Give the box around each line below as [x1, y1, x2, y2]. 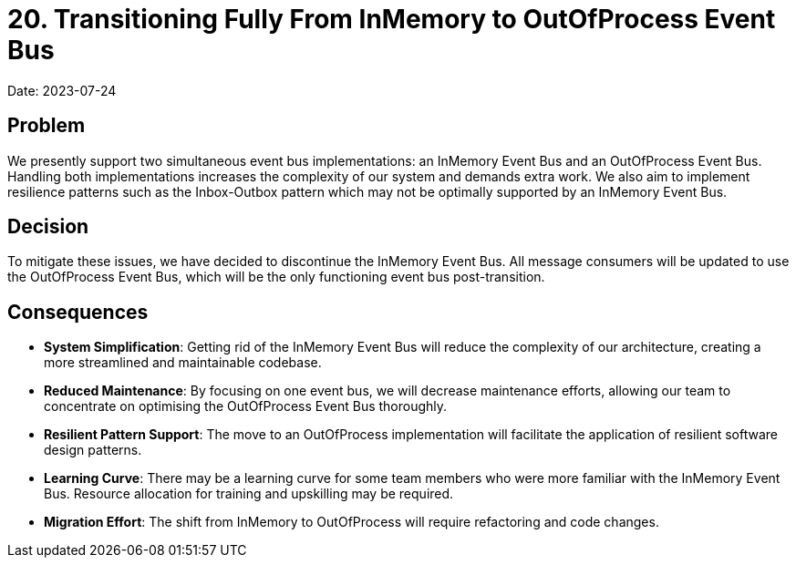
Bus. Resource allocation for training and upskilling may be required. [44, 486, 454, 502]
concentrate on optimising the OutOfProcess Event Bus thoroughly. [44, 398, 448, 415]
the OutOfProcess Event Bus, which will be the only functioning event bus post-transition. [7, 269, 545, 285]
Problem [7, 114, 86, 138]
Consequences [7, 300, 149, 324]
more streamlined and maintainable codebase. [44, 354, 322, 371]
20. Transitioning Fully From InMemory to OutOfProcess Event [7, 4, 776, 35]
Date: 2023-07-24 [7, 82, 117, 98]
